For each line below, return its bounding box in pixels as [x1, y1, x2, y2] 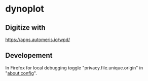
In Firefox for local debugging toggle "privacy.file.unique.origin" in [5, 64, 143, 71]
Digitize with [5, 23, 46, 32]
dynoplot [5, 3, 45, 15]
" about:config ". [5, 70, 37, 76]
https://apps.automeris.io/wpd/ [5, 36, 70, 43]
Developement [5, 51, 53, 60]
